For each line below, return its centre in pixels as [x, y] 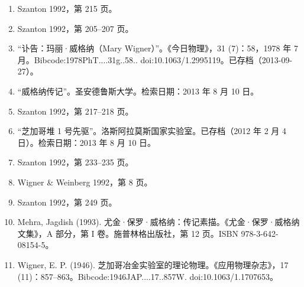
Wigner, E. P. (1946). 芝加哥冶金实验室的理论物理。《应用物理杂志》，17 [153, 264]
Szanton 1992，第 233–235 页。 [75, 162]
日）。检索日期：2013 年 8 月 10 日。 [87, 142]
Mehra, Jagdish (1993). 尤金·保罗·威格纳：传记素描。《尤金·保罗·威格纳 [159, 222]
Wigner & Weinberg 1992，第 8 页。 [85, 182]
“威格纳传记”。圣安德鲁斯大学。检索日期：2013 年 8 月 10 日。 [138, 91]
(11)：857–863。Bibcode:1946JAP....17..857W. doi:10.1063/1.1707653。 [148, 276]
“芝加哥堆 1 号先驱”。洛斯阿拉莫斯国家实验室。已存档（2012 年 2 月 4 [152, 131]
